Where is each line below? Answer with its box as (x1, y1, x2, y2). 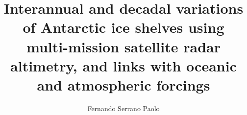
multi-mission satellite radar (26, 36, 221, 56)
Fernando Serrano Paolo (87, 103, 160, 113)
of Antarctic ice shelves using (23, 17, 224, 37)
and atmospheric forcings (37, 74, 210, 94)
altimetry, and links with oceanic (10, 55, 237, 75)
